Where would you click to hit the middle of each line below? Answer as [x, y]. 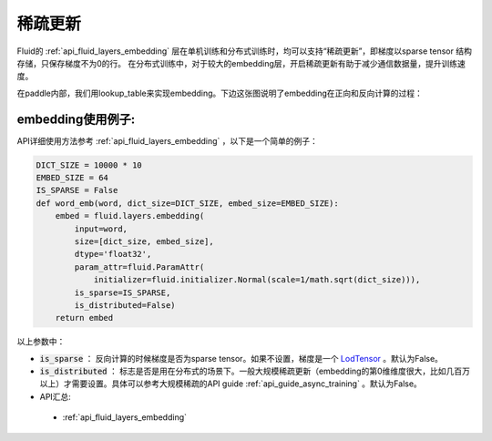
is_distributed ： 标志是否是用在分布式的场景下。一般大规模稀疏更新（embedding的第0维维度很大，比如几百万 [255, 371]
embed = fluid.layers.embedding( [130, 216]
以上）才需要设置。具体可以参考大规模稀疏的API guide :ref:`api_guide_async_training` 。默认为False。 [231, 384]
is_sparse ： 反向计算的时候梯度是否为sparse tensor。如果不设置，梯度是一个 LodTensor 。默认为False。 [241, 358]
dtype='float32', [113, 254]
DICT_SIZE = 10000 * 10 [89, 165]
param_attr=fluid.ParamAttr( [139, 267]
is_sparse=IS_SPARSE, [123, 292]
